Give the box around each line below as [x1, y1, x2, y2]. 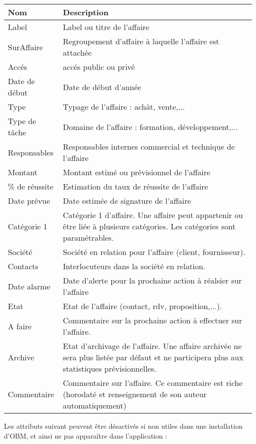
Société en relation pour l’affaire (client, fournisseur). [63, 246, 246, 257]
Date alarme [8, 280, 51, 292]
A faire [8, 320, 32, 332]
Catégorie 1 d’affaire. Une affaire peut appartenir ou [63, 209, 243, 221]
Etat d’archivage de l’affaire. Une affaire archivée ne [63, 340, 242, 351]
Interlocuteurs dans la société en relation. [63, 260, 206, 272]
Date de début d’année [63, 81, 141, 93]
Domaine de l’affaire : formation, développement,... [63, 121, 238, 132]
